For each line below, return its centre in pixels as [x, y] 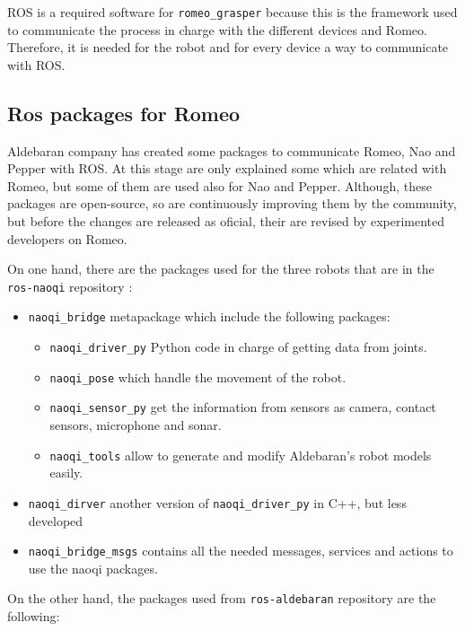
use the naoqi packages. [93, 568]
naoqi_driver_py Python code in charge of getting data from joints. [238, 347]
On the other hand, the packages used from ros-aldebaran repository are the [222, 598]
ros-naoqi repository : [70, 286]
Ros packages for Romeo [124, 113]
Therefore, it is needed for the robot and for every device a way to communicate [228, 47]
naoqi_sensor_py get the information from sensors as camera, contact [243, 407]
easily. [66, 473]
